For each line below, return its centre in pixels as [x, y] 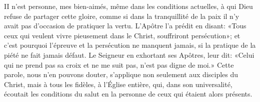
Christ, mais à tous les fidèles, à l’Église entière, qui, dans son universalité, [118, 84]
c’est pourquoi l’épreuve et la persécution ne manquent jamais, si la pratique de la [130, 45]
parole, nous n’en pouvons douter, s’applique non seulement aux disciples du [121, 74]
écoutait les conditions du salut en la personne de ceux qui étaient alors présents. [128, 94]
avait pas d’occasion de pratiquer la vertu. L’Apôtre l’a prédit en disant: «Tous [125, 26]
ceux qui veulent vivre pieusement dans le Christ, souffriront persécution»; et [122, 35]
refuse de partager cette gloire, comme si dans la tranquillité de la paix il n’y [122, 16]
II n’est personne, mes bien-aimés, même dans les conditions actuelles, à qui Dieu [128, 6]
